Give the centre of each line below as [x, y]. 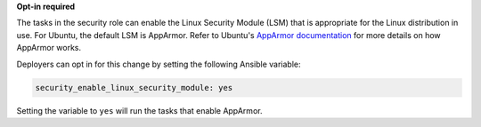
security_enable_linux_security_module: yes [134, 87]
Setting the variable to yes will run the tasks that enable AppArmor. [139, 110]
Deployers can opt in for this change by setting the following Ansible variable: [159, 64]
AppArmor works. [49, 48]
